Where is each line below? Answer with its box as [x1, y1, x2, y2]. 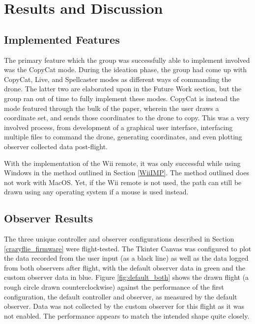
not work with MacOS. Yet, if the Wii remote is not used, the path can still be [4, 177, 242, 187]
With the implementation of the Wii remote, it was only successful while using [4, 158, 241, 168]
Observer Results [4, 211, 93, 226]
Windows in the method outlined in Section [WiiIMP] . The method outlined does [4, 167, 249, 178]
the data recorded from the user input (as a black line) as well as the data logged [4, 253, 249, 263]
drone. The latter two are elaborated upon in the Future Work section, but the [4, 83, 242, 94]
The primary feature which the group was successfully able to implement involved [4, 54, 250, 65]
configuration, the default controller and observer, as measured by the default [4, 291, 237, 301]
